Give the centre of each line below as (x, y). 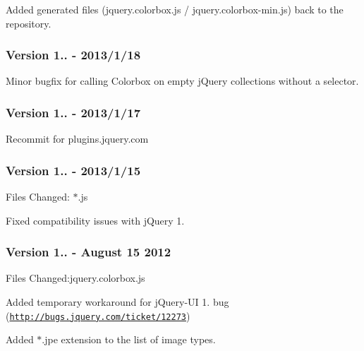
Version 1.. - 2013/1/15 (73, 170)
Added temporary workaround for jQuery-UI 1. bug (117, 302)
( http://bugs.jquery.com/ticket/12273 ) (98, 315)
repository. (29, 23)
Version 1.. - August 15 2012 (89, 252)
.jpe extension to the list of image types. (129, 339)
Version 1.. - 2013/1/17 (73, 112)
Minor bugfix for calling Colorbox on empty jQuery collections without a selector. (182, 81)
